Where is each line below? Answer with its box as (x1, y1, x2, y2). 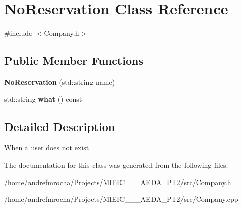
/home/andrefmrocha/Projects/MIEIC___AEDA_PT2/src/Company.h (4, 176, 231, 187)
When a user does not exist (4, 142, 89, 153)
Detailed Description (4, 118, 115, 134)
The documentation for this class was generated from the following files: (4, 159, 228, 170)
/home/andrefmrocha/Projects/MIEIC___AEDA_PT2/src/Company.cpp (4, 194, 238, 204)
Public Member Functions (4, 53, 143, 68)
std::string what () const (4, 93, 82, 104)
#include (4, 28, 33, 38)
